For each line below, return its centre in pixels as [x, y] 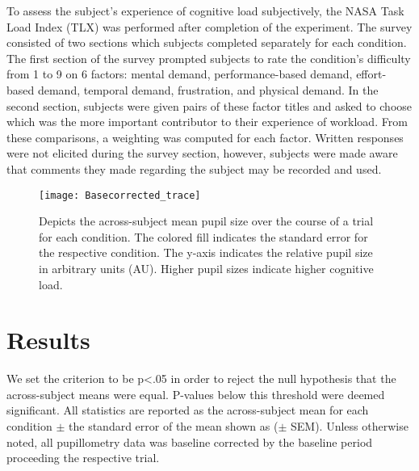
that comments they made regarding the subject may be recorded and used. [194, 168]
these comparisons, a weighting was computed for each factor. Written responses [205, 137]
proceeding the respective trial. [83, 458]
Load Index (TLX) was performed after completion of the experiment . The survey [209, 26]
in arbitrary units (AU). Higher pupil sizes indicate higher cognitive [206, 268]
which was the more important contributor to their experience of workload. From [207, 122]
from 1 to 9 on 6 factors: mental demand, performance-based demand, [180, 74]
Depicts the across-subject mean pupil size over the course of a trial [206, 221]
